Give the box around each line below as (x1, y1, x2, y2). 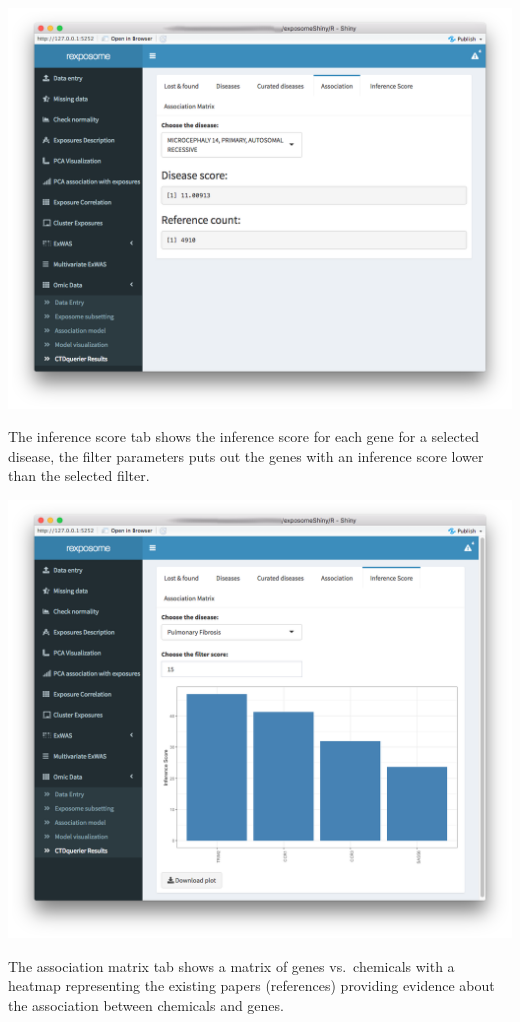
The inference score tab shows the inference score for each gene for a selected (8, 426, 480, 447)
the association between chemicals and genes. (8, 994, 284, 1015)
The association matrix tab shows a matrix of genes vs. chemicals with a (8, 955, 455, 976)
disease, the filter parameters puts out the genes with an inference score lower (8, 445, 484, 466)
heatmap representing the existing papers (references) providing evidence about (8, 975, 495, 996)
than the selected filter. (8, 465, 150, 486)
